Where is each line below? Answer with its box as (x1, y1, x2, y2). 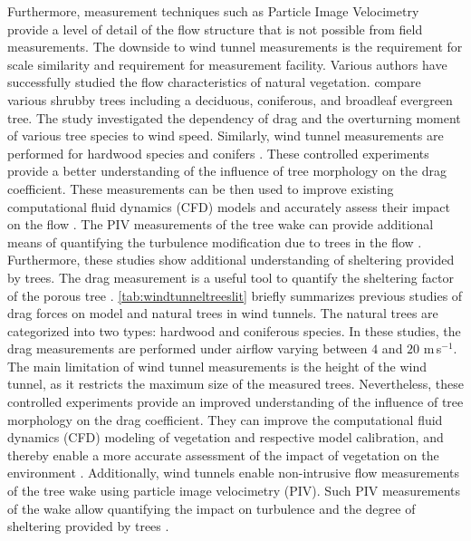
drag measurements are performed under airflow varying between (7, 339, 368, 358)
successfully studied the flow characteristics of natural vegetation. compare (7, 72, 421, 92)
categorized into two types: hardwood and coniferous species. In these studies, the (7, 321, 461, 340)
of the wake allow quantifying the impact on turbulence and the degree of (7, 498, 416, 517)
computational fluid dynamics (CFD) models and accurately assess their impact (7, 197, 450, 216)
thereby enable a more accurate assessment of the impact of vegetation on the (7, 445, 439, 464)
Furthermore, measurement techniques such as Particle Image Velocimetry (7, 2, 419, 20)
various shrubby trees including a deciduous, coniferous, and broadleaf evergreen (7, 90, 453, 109)
